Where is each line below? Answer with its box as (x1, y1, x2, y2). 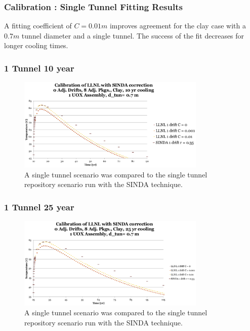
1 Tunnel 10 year (4, 61, 74, 74)
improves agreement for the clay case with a (109, 20, 246, 31)
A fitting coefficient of (4, 20, 72, 31)
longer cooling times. (4, 40, 68, 51)
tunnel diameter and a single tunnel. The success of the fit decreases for (21, 30, 244, 41)
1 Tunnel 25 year (4, 200, 74, 213)
